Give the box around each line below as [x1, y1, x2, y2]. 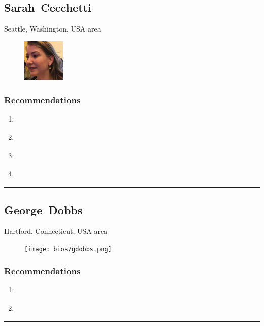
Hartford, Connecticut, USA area [4, 226, 108, 236]
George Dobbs [4, 202, 83, 218]
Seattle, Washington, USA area [4, 23, 101, 34]
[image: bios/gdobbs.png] [24, 245, 112, 253]
